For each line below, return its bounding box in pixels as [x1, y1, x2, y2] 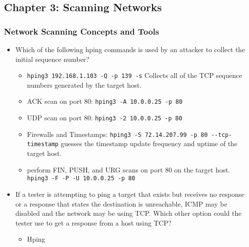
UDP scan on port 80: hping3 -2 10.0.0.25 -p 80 [27, 113, 182, 123]
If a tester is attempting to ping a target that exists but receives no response [15, 189, 245, 199]
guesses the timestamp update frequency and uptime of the [60, 138, 238, 149]
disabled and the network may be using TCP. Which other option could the [15, 208, 242, 218]
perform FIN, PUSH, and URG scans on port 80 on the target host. [27, 164, 230, 174]
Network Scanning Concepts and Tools [4, 25, 159, 37]
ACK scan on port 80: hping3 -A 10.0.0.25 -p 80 [27, 96, 183, 106]
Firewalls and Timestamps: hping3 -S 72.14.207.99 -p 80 [27, 129, 208, 139]
